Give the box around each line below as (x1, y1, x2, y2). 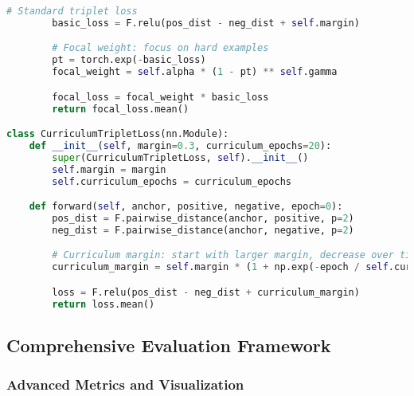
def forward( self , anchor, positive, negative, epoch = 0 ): (29, 201, 343, 213)
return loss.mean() (52, 298, 155, 310)
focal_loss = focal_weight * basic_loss (52, 91, 269, 103)
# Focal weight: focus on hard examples (52, 42, 269, 54)
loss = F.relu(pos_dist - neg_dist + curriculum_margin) (52, 286, 360, 298)
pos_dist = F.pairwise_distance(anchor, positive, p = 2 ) (52, 213, 354, 224)
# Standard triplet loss (6, 6, 138, 17)
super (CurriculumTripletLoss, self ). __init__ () (52, 151, 309, 163)
